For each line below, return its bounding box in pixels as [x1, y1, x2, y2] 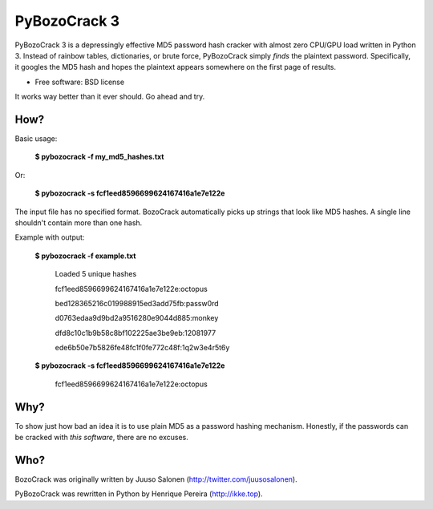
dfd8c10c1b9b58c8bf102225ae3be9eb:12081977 [55, 328, 216, 337]
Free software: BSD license [34, 77, 124, 87]
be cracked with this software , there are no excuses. [14, 433, 188, 442]
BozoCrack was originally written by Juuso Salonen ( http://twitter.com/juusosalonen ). [14, 475, 297, 484]
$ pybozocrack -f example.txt [34, 251, 136, 261]
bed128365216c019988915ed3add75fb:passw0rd [55, 298, 220, 308]
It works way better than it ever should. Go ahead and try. [14, 92, 205, 102]
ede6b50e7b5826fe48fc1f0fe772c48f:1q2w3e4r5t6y [55, 343, 230, 353]
